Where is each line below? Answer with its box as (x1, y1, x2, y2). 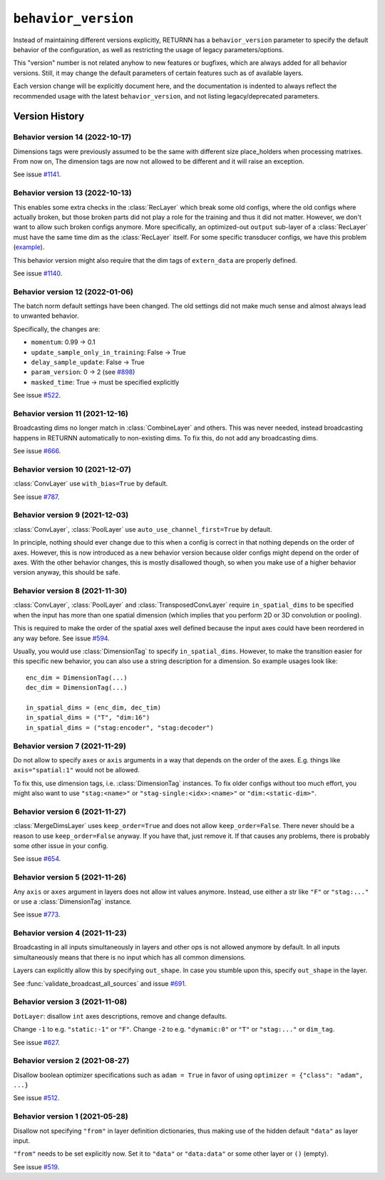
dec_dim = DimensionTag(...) (26, 684, 128, 692)
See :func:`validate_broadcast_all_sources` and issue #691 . (13, 979, 187, 988)
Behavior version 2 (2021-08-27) (13, 1056, 130, 1066)
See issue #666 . (13, 447, 61, 455)
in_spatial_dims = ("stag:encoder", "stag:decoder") (26, 723, 214, 732)
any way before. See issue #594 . (13, 634, 110, 642)
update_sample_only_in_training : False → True (31, 348, 186, 356)
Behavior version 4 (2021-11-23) (13, 928, 128, 938)
